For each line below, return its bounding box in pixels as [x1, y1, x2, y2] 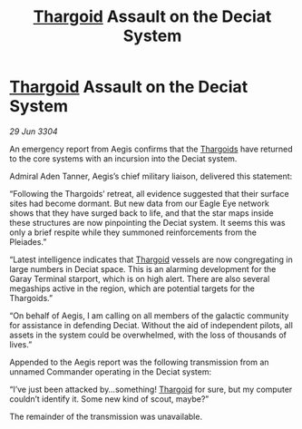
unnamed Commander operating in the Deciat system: [9, 366, 212, 377]
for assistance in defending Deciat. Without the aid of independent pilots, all [9, 319, 293, 330]
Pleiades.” [9, 236, 47, 247]
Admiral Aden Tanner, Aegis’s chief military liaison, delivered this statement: [9, 171, 293, 181]
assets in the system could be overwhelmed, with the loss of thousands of [9, 329, 287, 340]
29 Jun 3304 [9, 125, 58, 137]
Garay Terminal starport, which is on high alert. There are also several [9, 273, 270, 284]
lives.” [9, 338, 33, 350]
